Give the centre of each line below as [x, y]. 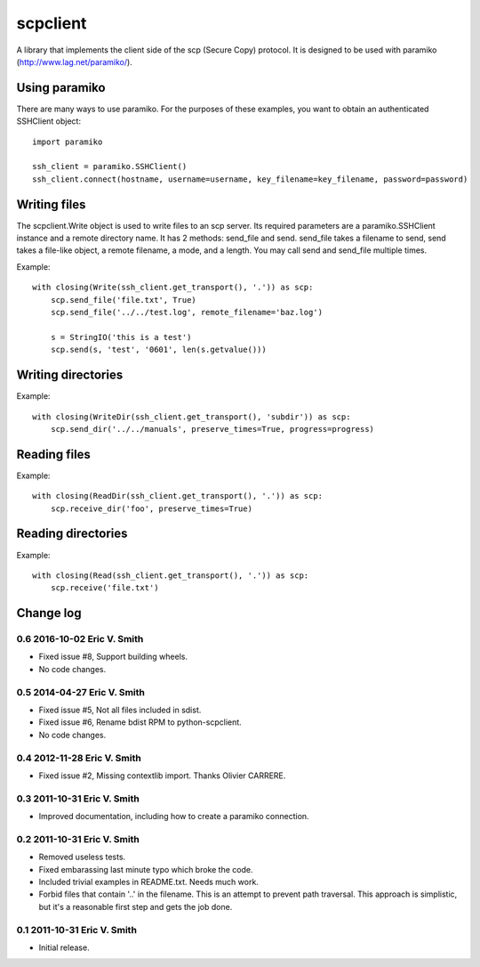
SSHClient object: [49, 121]
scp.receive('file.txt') [104, 588]
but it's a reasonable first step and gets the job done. [136, 906]
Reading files [53, 454]
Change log [49, 613]
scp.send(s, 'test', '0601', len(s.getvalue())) [158, 350]
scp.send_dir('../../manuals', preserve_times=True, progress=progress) [212, 429]
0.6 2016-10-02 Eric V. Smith [80, 639]
